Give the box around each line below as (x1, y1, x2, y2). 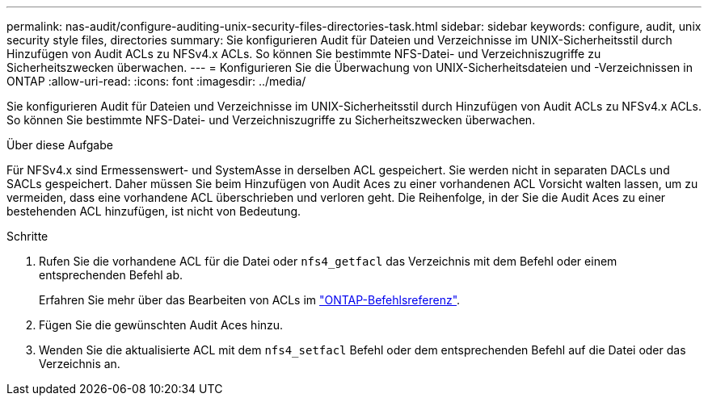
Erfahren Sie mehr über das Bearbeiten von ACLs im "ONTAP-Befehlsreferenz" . (39, 293, 461, 307)
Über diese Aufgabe (6, 138, 113, 152)
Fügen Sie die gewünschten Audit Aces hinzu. (39, 318, 284, 332)
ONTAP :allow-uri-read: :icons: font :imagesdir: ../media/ (6, 74, 306, 88)
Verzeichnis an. (39, 357, 120, 371)
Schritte (6, 229, 48, 243)
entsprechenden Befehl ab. (39, 268, 183, 282)
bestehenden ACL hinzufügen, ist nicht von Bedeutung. (6, 204, 301, 218)
